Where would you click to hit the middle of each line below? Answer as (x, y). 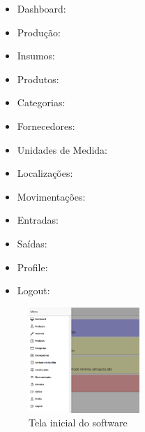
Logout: (33, 290)
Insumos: (36, 56)
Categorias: (41, 102)
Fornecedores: (46, 125)
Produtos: (38, 79)
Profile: (32, 267)
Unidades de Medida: (62, 149)
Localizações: (45, 173)
